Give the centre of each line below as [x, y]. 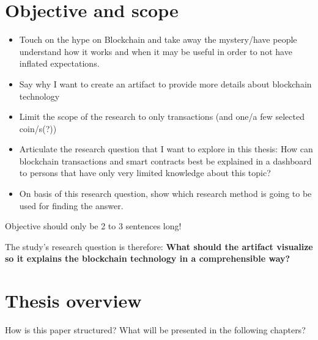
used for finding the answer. [71, 205]
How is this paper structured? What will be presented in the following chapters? [155, 330]
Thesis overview [73, 301]
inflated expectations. [59, 63]
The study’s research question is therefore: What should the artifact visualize [159, 246]
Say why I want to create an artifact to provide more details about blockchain [165, 83]
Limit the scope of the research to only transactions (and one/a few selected [162, 116]
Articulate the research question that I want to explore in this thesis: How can [166, 149]
